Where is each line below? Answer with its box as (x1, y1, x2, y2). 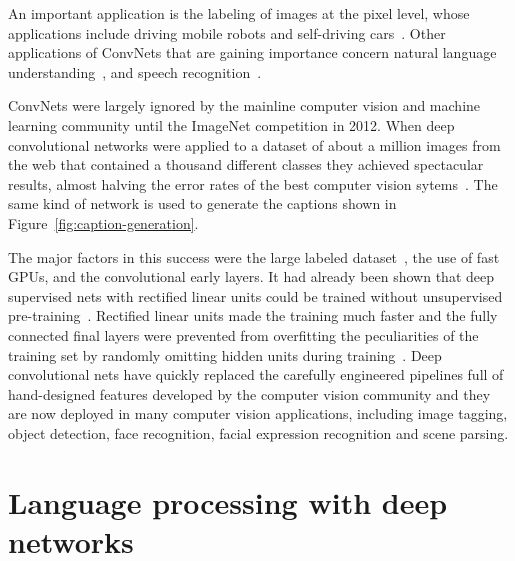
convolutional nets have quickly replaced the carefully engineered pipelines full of (8, 364, 504, 385)
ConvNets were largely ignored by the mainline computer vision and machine (8, 95, 481, 116)
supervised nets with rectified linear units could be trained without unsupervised (8, 285, 503, 306)
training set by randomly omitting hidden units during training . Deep (8, 344, 442, 365)
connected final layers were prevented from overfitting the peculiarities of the (8, 324, 479, 345)
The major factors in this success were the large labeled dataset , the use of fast (8, 246, 500, 267)
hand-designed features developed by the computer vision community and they (8, 383, 491, 404)
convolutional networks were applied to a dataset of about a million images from (8, 134, 501, 155)
